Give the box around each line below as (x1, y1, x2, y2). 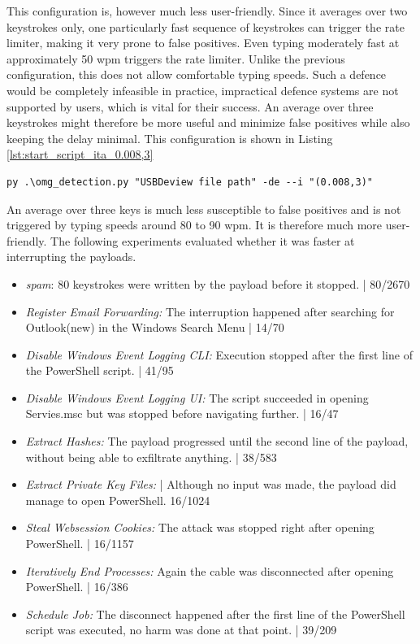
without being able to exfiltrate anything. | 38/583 (25, 448, 277, 465)
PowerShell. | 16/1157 (25, 535, 134, 552)
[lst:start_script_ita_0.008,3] (6, 146, 154, 163)
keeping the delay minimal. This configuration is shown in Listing (6, 129, 333, 146)
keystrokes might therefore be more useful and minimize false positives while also (6, 114, 410, 131)
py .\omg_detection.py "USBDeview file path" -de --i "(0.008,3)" (6, 176, 374, 188)
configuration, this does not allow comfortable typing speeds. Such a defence (6, 66, 387, 83)
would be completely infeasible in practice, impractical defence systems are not (6, 81, 399, 98)
